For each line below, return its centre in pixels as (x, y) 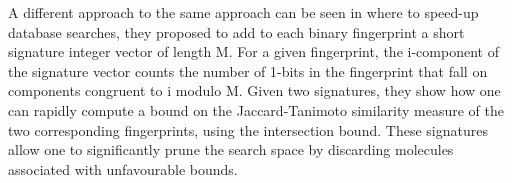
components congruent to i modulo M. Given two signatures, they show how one (254, 90)
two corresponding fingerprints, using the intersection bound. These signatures (248, 129)
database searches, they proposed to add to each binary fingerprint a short (236, 31)
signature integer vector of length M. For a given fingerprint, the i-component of (253, 51)
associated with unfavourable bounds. (123, 168)
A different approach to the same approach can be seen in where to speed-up (243, 12)
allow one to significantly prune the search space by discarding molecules (231, 149)
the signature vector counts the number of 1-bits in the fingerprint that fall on (248, 70)
